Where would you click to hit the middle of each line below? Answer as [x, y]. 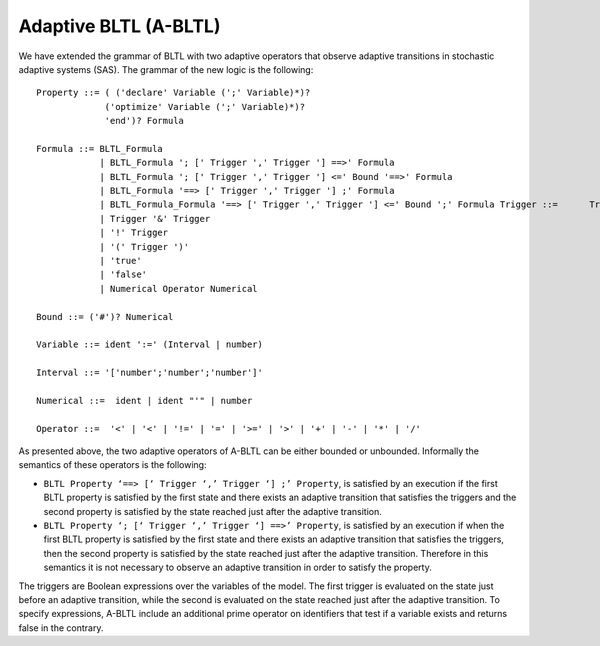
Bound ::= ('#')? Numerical [105, 316]
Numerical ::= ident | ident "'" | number [144, 400]
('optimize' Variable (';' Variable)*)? [204, 106]
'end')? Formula [144, 121]
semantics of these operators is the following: [112, 465]
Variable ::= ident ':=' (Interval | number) [150, 344]
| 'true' [120, 261]
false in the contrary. [61, 627]
